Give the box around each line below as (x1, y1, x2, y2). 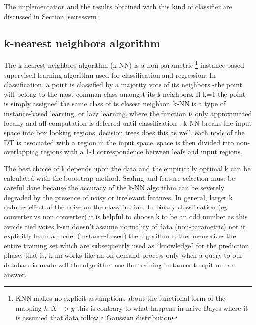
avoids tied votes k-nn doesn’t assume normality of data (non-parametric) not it (4, 221, 246, 231)
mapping (15, 302, 42, 313)
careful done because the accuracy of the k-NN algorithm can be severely (4, 182, 224, 193)
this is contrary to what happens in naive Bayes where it (77, 302, 248, 313)
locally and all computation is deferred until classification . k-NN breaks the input (4, 118, 252, 128)
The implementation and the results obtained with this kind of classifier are (4, 1, 232, 11)
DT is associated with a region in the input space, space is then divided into (4, 137, 234, 147)
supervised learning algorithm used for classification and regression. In (4, 69, 216, 80)
